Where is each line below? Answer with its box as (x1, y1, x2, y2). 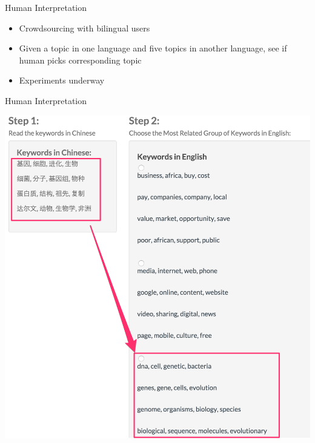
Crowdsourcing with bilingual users (19, 21, 150, 34)
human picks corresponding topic (19, 53, 142, 66)
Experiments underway (19, 74, 105, 87)
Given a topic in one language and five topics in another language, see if (19, 42, 287, 54)
